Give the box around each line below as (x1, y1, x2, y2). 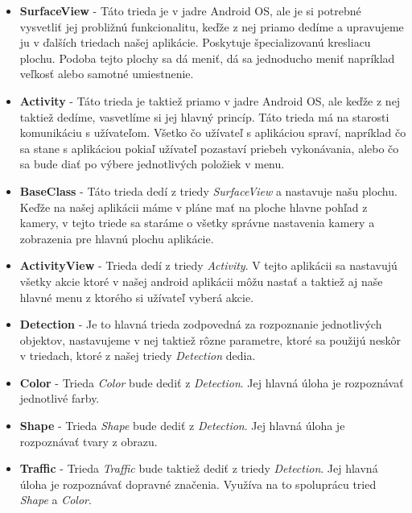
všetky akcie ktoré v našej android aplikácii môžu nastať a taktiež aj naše (19, 272, 383, 289)
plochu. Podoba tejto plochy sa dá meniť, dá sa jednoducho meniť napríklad (19, 49, 395, 66)
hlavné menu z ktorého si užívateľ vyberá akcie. (19, 288, 254, 305)
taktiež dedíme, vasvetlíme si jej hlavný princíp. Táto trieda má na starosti (19, 108, 389, 125)
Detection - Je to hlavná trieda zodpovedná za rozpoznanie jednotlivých (19, 316, 382, 333)
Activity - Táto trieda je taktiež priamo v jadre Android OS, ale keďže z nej (19, 92, 401, 109)
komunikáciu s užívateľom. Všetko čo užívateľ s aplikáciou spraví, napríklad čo (19, 124, 406, 141)
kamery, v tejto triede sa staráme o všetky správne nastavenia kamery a (19, 214, 375, 231)
